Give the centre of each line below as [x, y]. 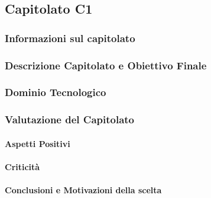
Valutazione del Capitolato [70, 119]
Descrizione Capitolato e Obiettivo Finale [106, 65]
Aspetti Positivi [38, 143]
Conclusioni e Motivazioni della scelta [83, 190]
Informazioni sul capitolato [70, 38]
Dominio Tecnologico [56, 92]
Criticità [22, 166]
